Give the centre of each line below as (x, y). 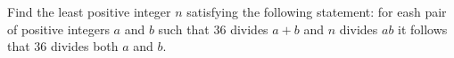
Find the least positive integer (89, 11)
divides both (85, 46)
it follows (423, 29)
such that (184, 29)
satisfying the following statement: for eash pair (317, 11)
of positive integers (58, 29)
